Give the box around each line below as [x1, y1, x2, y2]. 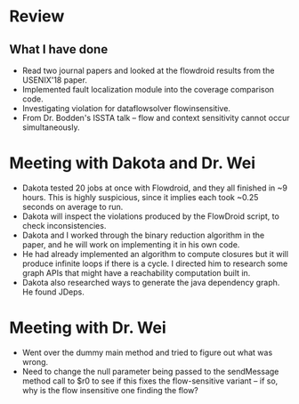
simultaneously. [21, 122, 80, 133]
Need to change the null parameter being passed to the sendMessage [21, 366, 279, 376]
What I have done [9, 42, 109, 57]
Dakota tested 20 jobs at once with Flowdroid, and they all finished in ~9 [21, 182, 287, 193]
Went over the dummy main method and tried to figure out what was [21, 347, 273, 358]
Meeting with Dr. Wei [9, 318, 166, 338]
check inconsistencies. [21, 220, 107, 230]
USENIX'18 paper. [21, 75, 87, 85]
